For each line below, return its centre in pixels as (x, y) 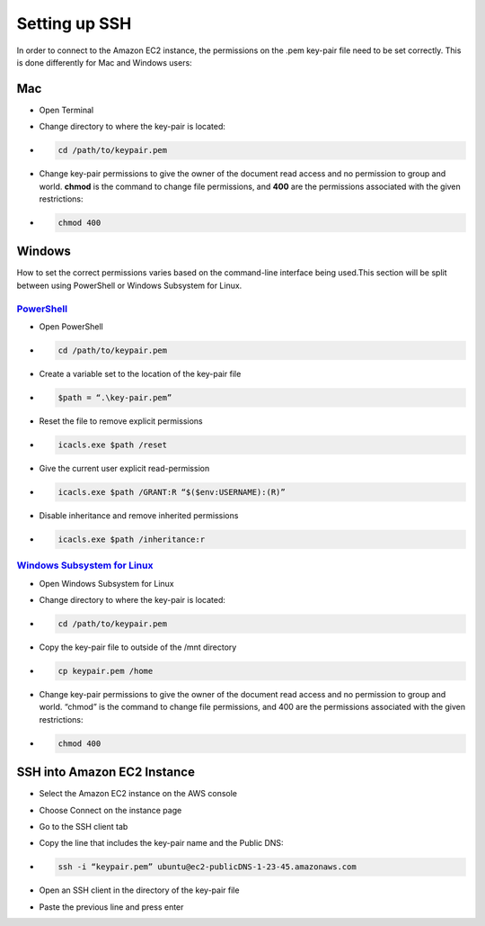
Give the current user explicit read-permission (124, 468)
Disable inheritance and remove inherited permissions (139, 515)
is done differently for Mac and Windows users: (104, 62)
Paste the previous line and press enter (111, 907)
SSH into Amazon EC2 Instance (106, 773)
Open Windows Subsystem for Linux (106, 583)
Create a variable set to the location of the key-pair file (140, 373)
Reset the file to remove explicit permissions (121, 421)
